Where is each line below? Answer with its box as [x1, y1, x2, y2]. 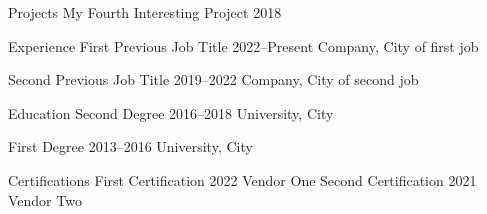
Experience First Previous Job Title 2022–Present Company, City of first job [8, 35, 479, 56]
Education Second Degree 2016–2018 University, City [8, 102, 334, 123]
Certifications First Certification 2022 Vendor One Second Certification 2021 [8, 169, 477, 190]
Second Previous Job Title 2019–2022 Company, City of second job [8, 69, 419, 90]
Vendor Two [8, 189, 82, 210]
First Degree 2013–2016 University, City [8, 136, 253, 157]
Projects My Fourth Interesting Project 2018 [8, 2, 282, 22]
